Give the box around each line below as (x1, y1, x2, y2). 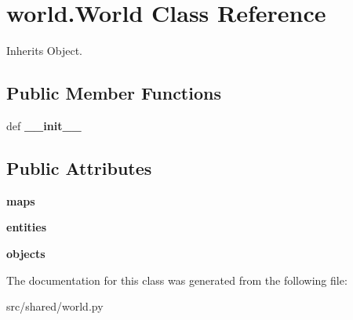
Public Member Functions (6, 81, 221, 105)
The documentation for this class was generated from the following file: (6, 271, 348, 288)
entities (6, 219, 47, 235)
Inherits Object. (6, 42, 82, 59)
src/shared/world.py (6, 298, 104, 315)
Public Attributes (6, 155, 152, 180)
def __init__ (6, 117, 82, 133)
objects (6, 245, 45, 261)
